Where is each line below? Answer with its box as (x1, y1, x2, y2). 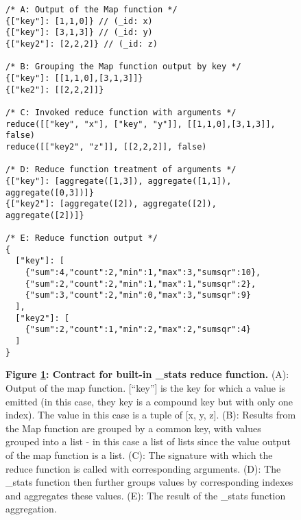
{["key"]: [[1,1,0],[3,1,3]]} (5, 73, 143, 83)
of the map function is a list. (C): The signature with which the (5, 447, 273, 462)
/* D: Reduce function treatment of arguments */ (5, 165, 237, 175)
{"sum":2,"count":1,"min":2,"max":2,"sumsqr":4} (25, 324, 251, 335)
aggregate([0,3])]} (5, 187, 94, 198)
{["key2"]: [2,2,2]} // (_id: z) (5, 38, 158, 49)
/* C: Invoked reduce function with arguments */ (5, 107, 237, 117)
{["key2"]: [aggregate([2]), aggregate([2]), (5, 199, 217, 209)
